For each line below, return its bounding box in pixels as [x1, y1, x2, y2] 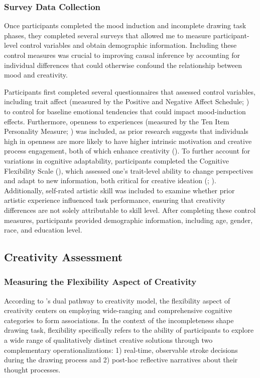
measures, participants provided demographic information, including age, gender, [4, 214, 253, 225]
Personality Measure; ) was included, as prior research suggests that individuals [4, 126, 248, 136]
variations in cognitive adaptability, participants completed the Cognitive [4, 155, 229, 166]
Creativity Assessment [4, 249, 123, 265]
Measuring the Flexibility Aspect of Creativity [4, 275, 197, 288]
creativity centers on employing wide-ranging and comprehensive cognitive [4, 305, 232, 316]
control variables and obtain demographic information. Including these [20, 40, 237, 50]
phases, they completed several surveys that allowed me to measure [4, 30, 211, 40]
